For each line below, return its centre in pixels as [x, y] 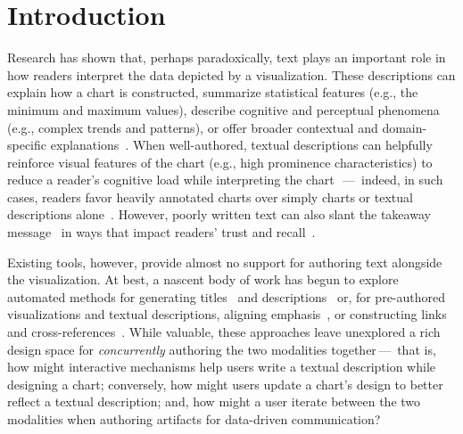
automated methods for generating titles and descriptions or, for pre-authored [227, 296]
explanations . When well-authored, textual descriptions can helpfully [241, 145]
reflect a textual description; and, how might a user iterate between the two [214, 401]
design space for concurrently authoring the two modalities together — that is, [222, 349]
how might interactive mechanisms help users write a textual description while [222, 367]
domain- [405, 127]
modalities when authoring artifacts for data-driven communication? [194, 419]
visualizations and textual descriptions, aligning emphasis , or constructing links [227, 314]
